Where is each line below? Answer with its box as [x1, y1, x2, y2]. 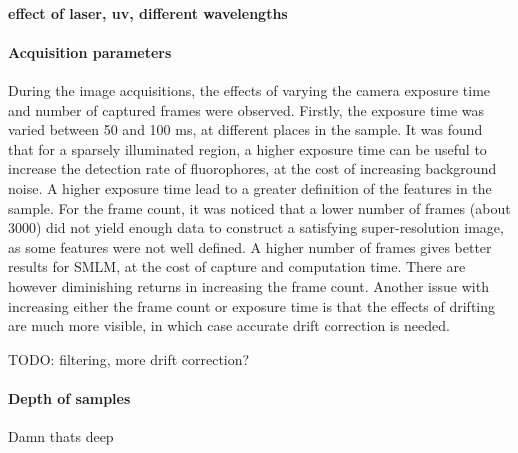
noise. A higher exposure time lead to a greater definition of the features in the [8, 177, 492, 198]
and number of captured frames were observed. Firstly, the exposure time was [8, 99, 485, 120]
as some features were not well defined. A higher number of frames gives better [8, 236, 492, 257]
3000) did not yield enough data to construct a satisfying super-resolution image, [8, 217, 504, 238]
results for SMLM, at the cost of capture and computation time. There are [8, 256, 466, 277]
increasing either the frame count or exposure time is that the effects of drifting [8, 295, 496, 316]
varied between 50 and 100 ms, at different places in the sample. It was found [8, 119, 483, 140]
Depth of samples [8, 387, 131, 408]
